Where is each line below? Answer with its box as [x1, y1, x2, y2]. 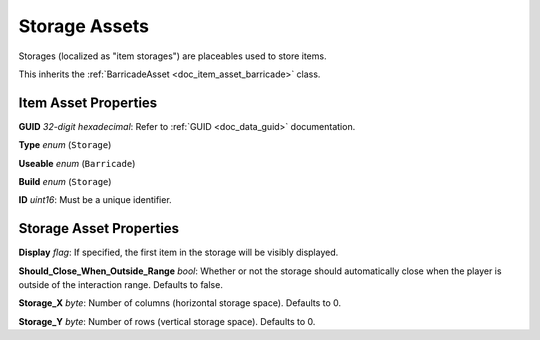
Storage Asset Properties [18, 220, 180, 237]
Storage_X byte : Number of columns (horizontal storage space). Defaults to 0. [18, 297, 342, 309]
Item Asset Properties [18, 94, 158, 111]
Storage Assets [18, 15, 150, 37]
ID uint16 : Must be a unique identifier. [18, 194, 172, 206]
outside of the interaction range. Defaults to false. [18, 279, 224, 291]
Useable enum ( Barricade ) [18, 157, 136, 169]
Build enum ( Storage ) [18, 176, 112, 188]
